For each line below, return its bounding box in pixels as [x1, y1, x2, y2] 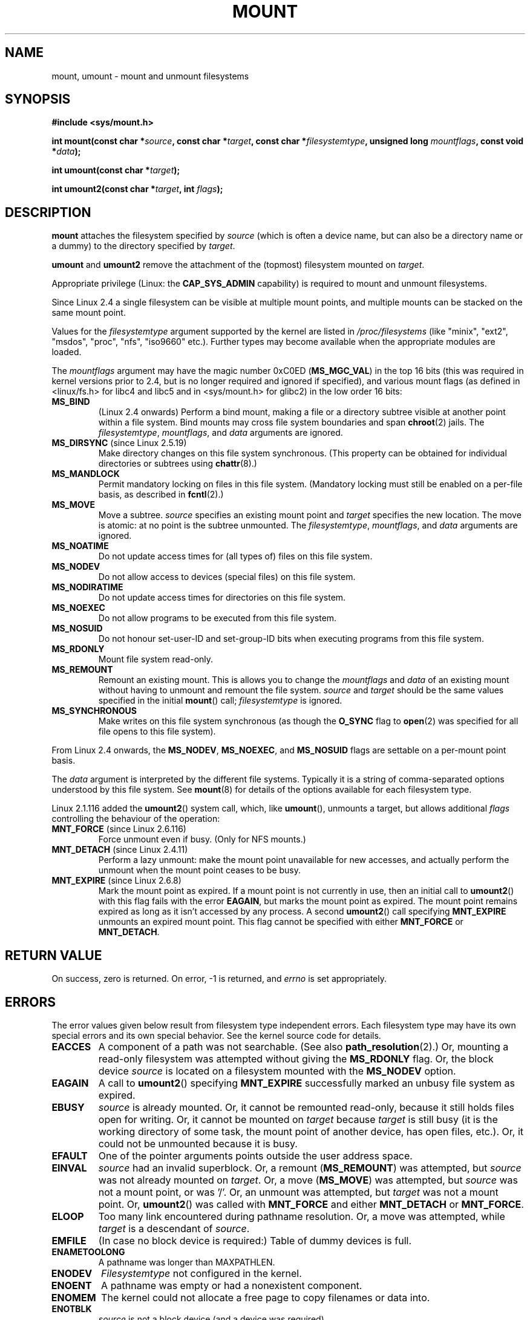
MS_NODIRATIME [51, 582, 123, 593]
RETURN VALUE [5, 947, 102, 963]
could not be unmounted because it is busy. [98, 1137, 298, 1150]
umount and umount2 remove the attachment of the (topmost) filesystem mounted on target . [51, 259, 425, 270]
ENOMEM [51, 1291, 96, 1304]
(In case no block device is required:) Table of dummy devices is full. [98, 1234, 412, 1247]
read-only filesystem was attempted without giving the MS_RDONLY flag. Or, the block [98, 1052, 494, 1065]
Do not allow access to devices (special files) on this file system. [98, 572, 356, 582]
